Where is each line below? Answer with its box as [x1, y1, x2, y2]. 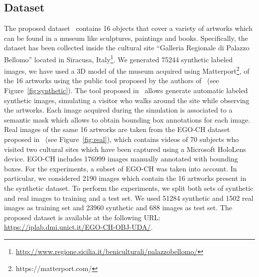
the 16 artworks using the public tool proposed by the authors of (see [4, 75, 219, 86]
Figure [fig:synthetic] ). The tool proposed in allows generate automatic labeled [4, 85, 248, 96]
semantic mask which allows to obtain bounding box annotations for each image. [4, 114, 251, 125]
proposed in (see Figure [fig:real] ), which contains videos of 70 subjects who [4, 134, 239, 144]
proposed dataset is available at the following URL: [4, 212, 161, 222]
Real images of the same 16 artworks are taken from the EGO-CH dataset [4, 124, 230, 135]
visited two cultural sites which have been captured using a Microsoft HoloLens [4, 143, 246, 154]
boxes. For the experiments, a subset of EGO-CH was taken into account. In [4, 163, 237, 173]
